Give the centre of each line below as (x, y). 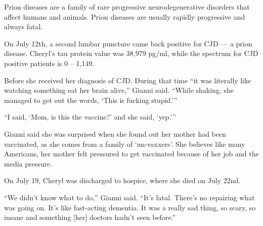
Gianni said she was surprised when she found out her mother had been (115, 133)
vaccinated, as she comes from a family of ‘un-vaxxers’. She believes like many (125, 144)
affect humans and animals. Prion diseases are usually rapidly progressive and (125, 16)
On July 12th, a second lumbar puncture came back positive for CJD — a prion (128, 43)
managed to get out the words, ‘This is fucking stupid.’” (91, 100)
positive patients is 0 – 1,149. (49, 63)
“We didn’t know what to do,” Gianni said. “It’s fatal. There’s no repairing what (129, 197)
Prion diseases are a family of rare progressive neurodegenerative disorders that (127, 7)
